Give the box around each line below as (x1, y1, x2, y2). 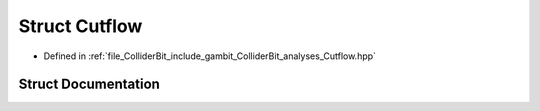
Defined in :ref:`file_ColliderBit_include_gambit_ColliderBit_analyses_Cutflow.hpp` (43, 50, 377, 62)
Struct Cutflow (18, 15, 143, 37)
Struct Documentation (18, 76, 160, 93)
